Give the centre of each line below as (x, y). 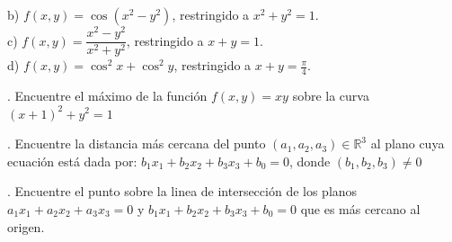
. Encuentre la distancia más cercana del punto (137, 143)
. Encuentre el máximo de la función (107, 95)
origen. (26, 226)
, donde (310, 161)
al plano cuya (408, 143)
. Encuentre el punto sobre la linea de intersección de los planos (182, 191)
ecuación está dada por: (72, 161)
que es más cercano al (360, 208)
